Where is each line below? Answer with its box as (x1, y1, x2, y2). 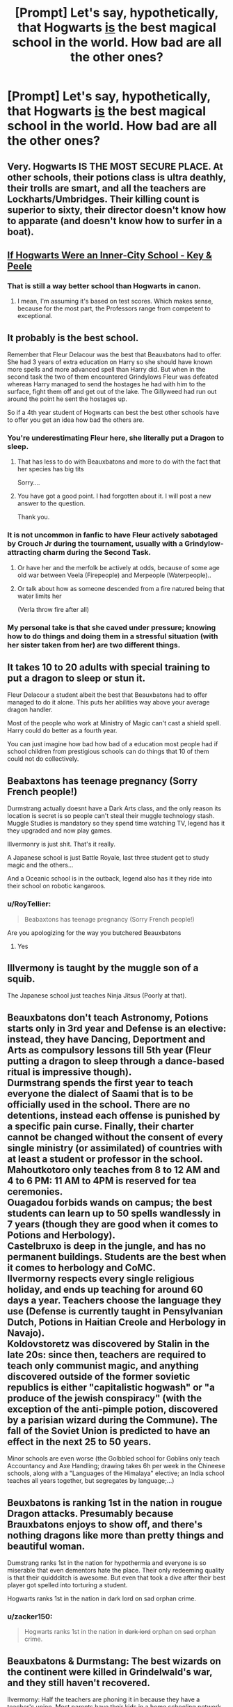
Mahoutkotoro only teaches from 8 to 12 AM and (7, 1164, 220, 1176)
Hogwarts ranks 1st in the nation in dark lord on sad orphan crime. (7, 1594, 197, 1603)
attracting (7, 548, 42, 558)
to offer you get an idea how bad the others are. (7, 416, 145, 424)
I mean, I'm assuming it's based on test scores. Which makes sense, (17, 297, 214, 306)
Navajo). (7, 1327, 45, 1339)
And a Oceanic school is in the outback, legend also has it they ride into (7, 874, 213, 883)
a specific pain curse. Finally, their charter (7, 1120, 194, 1132)
